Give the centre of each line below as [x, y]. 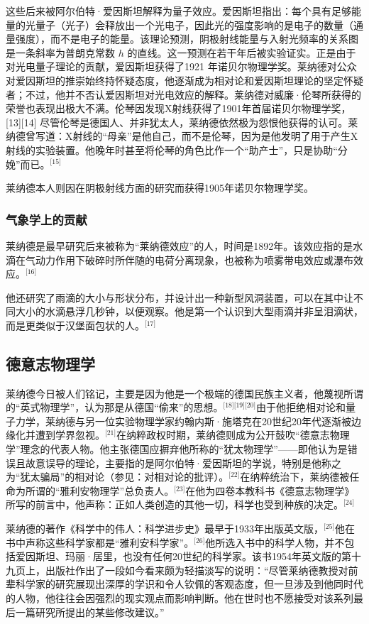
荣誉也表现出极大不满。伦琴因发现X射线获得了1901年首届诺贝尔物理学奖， [178, 108]
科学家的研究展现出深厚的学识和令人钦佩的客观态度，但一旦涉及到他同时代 [189, 584]
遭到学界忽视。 [70, 435]
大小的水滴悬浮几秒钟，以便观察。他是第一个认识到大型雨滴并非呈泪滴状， [189, 311]
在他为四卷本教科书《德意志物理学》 [270, 490]
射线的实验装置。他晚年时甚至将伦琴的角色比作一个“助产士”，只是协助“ [172, 149]
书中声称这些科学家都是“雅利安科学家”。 [100, 542]
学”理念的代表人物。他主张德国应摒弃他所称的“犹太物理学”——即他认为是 [177, 449]
